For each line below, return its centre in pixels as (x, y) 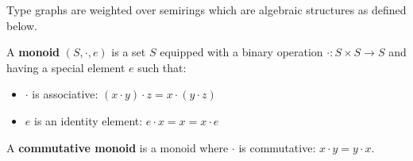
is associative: (65, 94)
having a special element (66, 67)
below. (22, 25)
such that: (162, 67)
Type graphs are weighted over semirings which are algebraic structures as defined (206, 10)
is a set (129, 52)
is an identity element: (88, 120)
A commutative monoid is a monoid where (118, 147)
